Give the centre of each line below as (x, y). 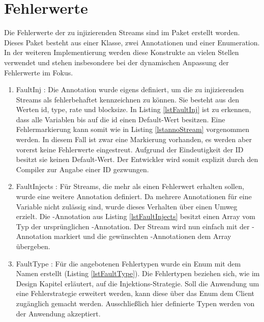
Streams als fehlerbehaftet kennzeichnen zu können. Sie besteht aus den (128, 99)
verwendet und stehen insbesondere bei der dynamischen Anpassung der (116, 62)
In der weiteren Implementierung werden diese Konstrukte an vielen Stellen (122, 52)
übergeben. (33, 246)
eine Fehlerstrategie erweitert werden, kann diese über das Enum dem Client (135, 293)
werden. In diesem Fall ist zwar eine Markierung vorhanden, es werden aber (134, 139)
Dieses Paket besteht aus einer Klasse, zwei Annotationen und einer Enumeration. (132, 42)
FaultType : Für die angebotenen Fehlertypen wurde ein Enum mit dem (128, 263)
